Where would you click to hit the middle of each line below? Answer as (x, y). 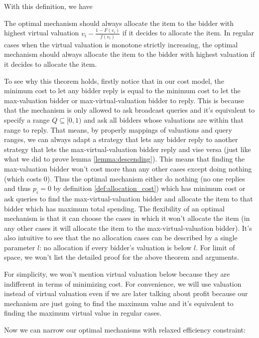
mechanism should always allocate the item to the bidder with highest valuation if (129, 54)
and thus (17, 188)
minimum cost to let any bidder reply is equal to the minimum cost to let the (122, 90)
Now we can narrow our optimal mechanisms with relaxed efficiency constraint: (125, 330)
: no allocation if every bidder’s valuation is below (116, 247)
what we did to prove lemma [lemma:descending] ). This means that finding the (125, 159)
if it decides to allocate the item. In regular (188, 33)
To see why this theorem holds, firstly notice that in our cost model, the (114, 81)
